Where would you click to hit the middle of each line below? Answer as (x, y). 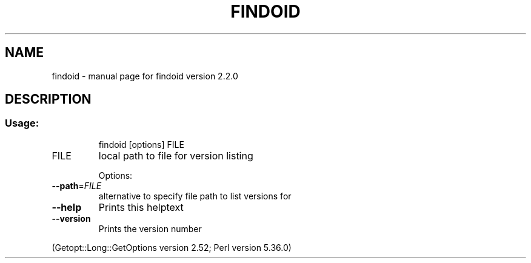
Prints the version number (150, 228)
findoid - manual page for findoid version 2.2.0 (145, 76)
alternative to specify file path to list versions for (195, 196)
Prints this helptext (141, 207)
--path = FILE (77, 185)
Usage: (22, 123)
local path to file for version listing (176, 155)
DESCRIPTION (48, 99)
